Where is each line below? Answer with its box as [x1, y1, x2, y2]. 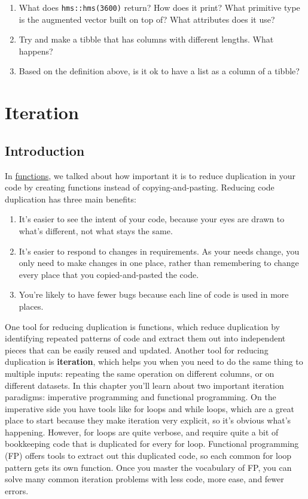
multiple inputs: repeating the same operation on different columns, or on [5, 367, 275, 379]
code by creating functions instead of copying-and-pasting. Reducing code [5, 181, 275, 193]
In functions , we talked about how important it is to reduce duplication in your [5, 169, 296, 182]
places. [19, 300, 44, 312]
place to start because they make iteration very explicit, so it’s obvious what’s [5, 414, 291, 427]
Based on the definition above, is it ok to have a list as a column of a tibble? [19, 65, 300, 77]
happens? [19, 44, 53, 57]
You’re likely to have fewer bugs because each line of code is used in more [19, 288, 289, 301]
